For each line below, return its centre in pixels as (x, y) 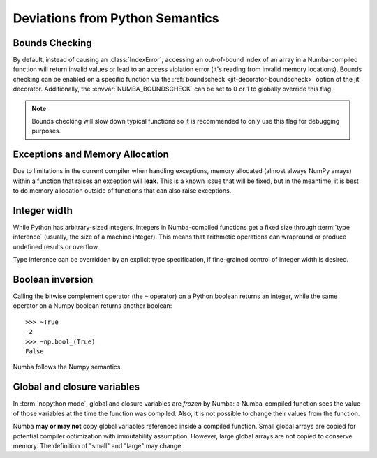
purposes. (46, 131)
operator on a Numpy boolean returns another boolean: (93, 306)
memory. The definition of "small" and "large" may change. (98, 445)
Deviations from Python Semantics (116, 18)
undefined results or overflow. (56, 246)
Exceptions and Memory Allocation (91, 155)
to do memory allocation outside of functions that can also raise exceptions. (122, 191)
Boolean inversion (53, 279)
